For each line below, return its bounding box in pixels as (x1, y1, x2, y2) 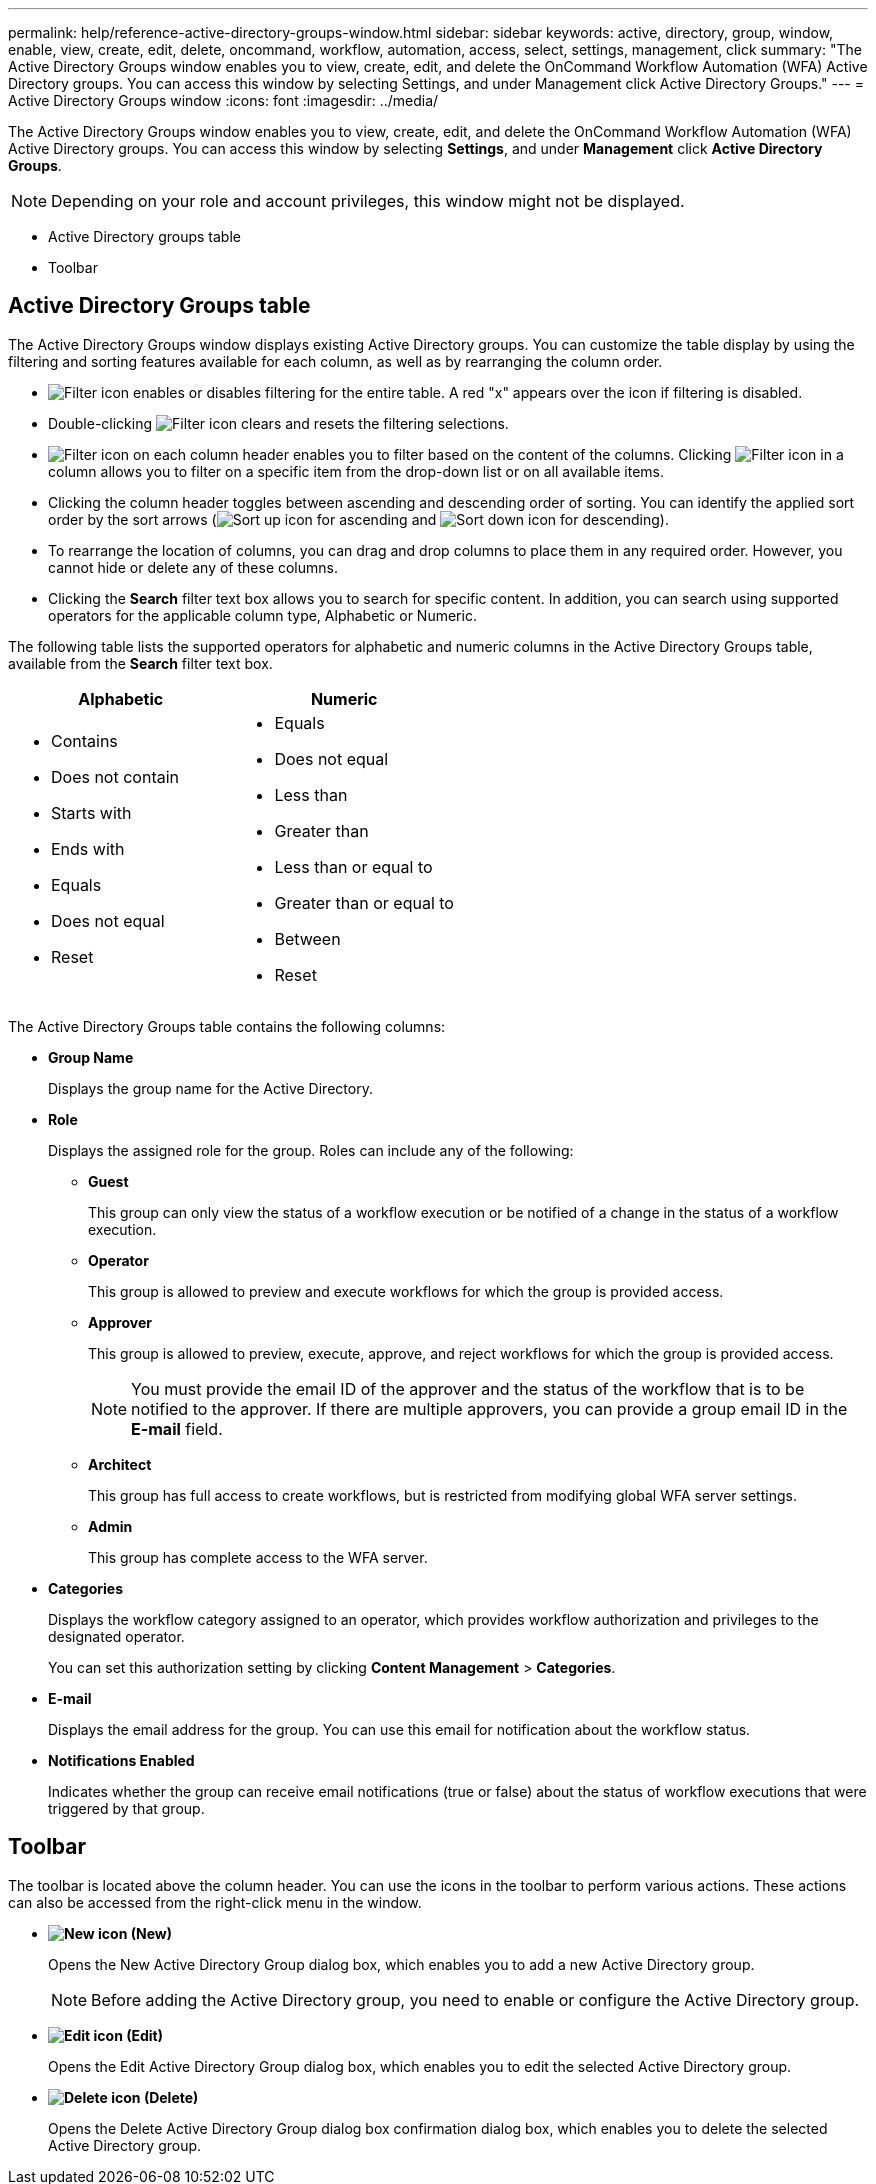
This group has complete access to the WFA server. (88, 1548, 428, 1566)
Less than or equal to (274, 856, 433, 877)
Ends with (51, 838, 125, 859)
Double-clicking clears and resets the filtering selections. (48, 414, 509, 432)
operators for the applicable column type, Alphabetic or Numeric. (48, 606, 477, 624)
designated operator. (48, 1627, 185, 1645)
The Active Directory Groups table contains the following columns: (8, 1017, 446, 1035)
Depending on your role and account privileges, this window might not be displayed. (51, 191, 685, 211)
